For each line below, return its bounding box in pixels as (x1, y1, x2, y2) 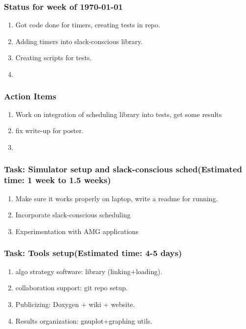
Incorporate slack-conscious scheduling (15, 210, 131, 220)
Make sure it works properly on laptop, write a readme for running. (15, 193, 218, 203)
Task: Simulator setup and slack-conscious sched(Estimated (4, 163, 242, 175)
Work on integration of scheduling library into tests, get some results (15, 109, 222, 119)
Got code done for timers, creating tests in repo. (15, 20, 160, 30)
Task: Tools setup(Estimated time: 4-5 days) (4, 247, 182, 259)
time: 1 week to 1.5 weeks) (4, 174, 111, 186)
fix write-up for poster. (15, 125, 84, 136)
